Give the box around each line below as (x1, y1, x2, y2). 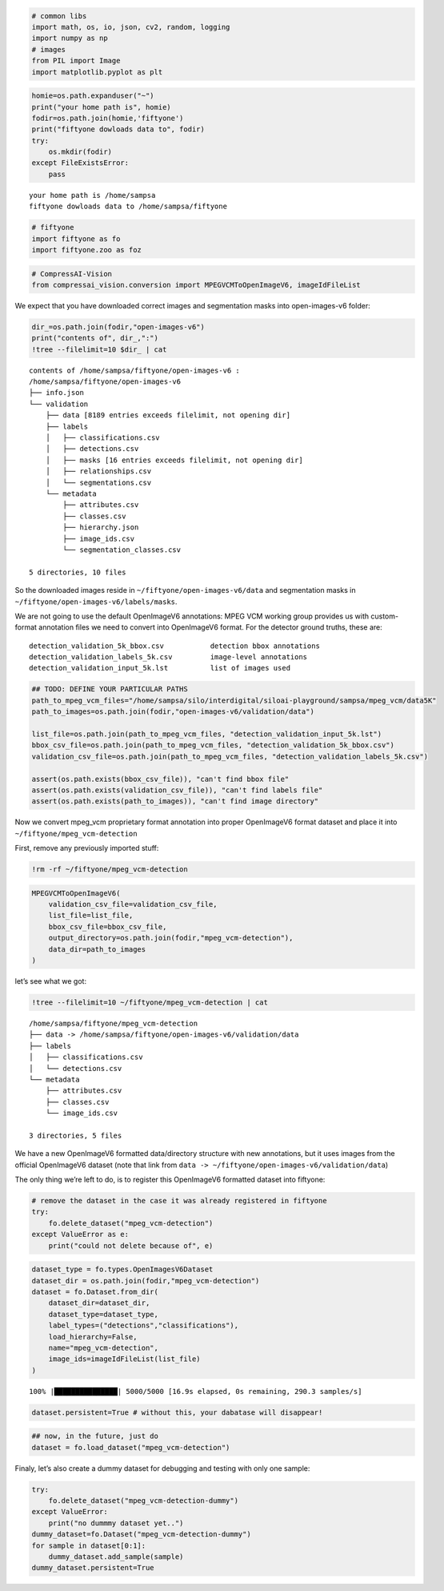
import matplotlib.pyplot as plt (31, 67, 163, 76)
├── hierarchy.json (62, 523, 139, 532)
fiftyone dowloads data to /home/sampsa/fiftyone (29, 202, 228, 211)
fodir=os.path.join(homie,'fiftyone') (31, 113, 184, 123)
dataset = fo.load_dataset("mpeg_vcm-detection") (31, 1443, 230, 1452)
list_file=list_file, (48, 911, 134, 920)
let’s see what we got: (14, 977, 87, 986)
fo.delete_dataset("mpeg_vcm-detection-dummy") (48, 1496, 239, 1505)
